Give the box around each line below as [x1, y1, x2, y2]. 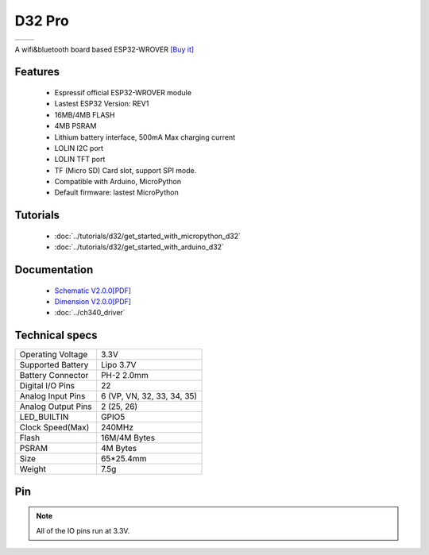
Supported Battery [19, 360, 89, 371]
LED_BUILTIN [19, 411, 69, 422]
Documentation [14, 263, 94, 277]
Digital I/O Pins [19, 380, 75, 391]
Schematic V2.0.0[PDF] [54, 286, 131, 295]
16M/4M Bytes [100, 433, 155, 444]
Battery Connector [19, 370, 89, 381]
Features [14, 65, 60, 79]
